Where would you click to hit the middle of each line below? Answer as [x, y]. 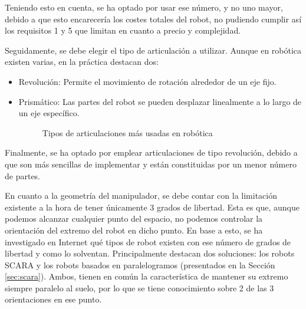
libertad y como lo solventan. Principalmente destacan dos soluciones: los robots [150, 253]
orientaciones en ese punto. [53, 299]
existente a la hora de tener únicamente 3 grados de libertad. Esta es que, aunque [152, 207]
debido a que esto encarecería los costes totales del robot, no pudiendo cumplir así [153, 19]
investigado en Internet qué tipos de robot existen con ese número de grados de [148, 241]
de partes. [23, 175]
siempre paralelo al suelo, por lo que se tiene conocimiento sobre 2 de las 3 [139, 287]
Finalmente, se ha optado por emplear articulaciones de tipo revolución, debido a [151, 152]
